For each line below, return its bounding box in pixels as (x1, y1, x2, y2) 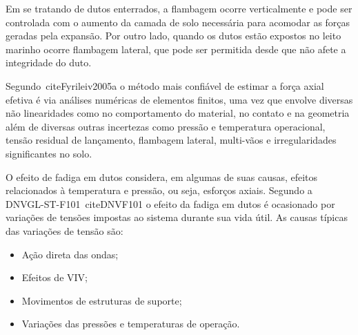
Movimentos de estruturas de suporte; (21, 293, 182, 307)
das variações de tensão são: (6, 223, 123, 238)
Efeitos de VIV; (21, 270, 88, 285)
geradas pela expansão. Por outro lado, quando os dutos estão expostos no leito (6, 28, 341, 43)
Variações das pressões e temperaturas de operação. (21, 316, 240, 331)
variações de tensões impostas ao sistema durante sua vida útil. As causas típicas (6, 210, 348, 224)
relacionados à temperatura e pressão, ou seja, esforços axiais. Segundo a (6, 183, 312, 198)
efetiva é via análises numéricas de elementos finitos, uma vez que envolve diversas (6, 92, 353, 106)
